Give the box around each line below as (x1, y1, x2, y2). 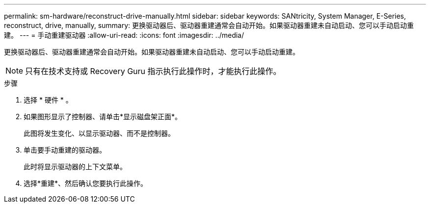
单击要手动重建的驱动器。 (24, 146, 106, 154)
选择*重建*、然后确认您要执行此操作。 (24, 179, 148, 187)
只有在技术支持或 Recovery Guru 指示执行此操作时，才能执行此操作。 (25, 66, 281, 76)
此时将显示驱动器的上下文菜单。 (24, 162, 127, 171)
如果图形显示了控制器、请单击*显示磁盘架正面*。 (24, 112, 182, 121)
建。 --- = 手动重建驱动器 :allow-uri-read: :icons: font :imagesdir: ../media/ (4, 31, 244, 39)
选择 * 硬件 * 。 (24, 96, 73, 104)
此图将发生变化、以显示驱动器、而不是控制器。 (24, 129, 175, 137)
